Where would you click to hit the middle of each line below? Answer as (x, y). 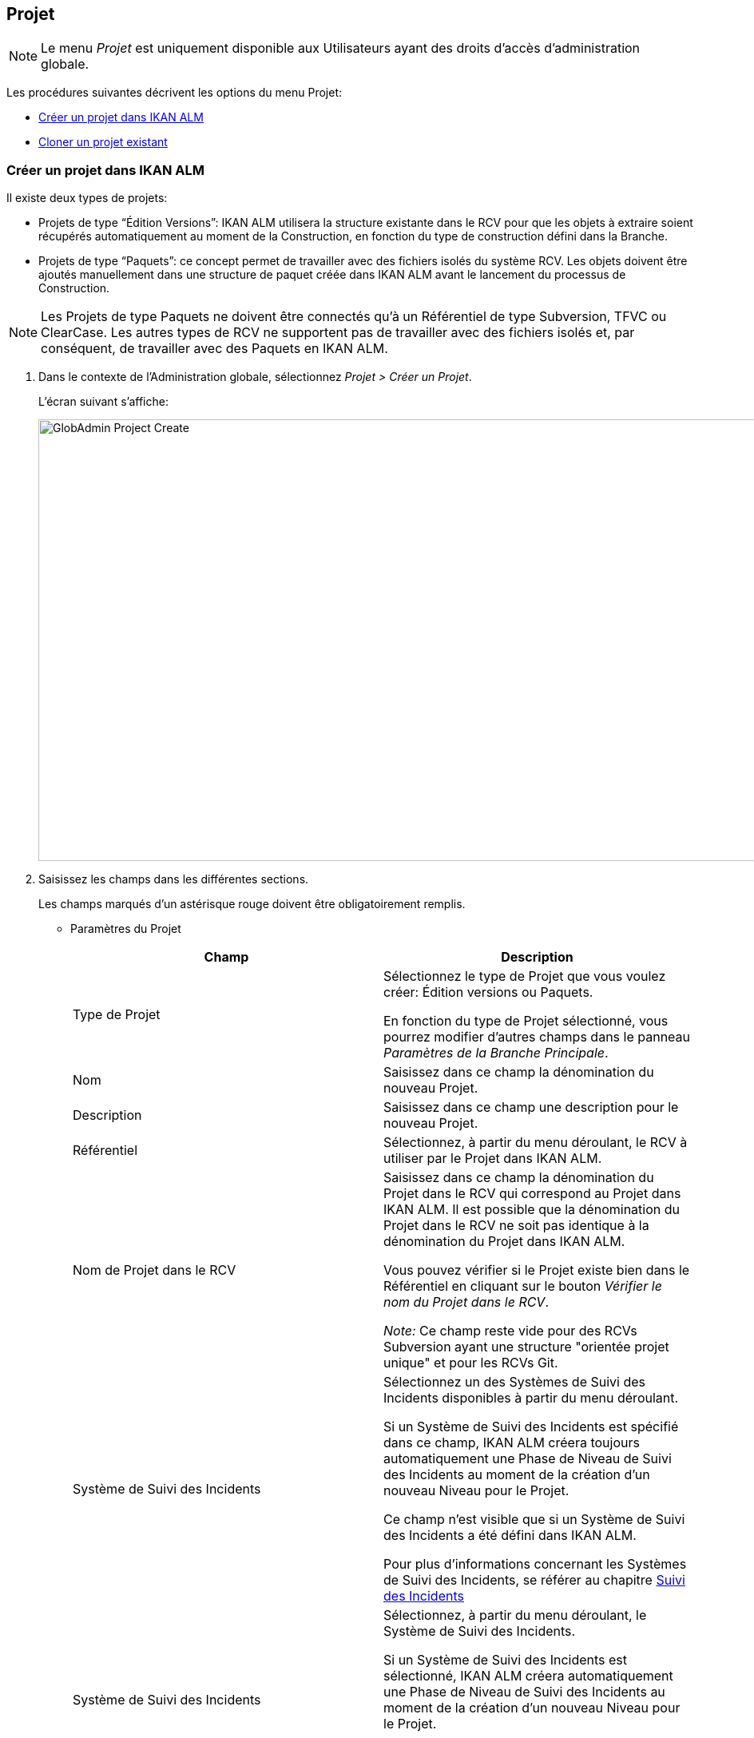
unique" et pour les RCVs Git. (471, 1363)
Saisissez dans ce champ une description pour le (531, 1107)
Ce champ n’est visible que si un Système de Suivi (534, 1520)
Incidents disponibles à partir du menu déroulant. (531, 1398)
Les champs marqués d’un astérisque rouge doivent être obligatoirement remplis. (252, 904)
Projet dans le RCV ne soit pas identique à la (516, 1226)
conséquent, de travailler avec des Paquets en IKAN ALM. (214, 349)
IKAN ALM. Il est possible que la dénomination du (532, 1210)
